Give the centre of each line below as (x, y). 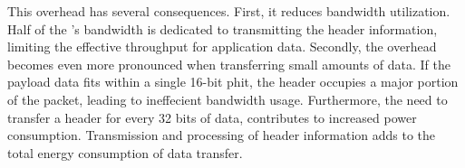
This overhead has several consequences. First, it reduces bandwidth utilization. (229, 11)
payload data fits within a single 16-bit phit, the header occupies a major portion (233, 82)
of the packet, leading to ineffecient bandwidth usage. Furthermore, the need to (228, 99)
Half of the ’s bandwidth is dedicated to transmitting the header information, (223, 28)
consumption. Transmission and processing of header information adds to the (222, 135)
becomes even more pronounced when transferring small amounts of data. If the (229, 64)
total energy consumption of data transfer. (125, 152)
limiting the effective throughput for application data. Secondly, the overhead (222, 47)
